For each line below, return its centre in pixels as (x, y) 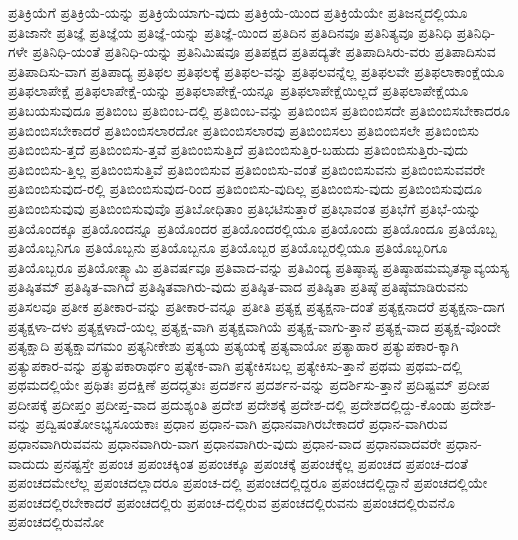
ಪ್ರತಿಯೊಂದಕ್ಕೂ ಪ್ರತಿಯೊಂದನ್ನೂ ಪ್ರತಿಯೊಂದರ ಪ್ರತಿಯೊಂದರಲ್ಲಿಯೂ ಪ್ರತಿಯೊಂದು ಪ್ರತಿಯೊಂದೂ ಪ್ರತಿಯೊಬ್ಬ (252, 227)
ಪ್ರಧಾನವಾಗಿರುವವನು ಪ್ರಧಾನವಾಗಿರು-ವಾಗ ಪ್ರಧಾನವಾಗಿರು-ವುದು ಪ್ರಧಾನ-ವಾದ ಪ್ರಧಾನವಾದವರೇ (225, 443)
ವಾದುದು (28, 462)
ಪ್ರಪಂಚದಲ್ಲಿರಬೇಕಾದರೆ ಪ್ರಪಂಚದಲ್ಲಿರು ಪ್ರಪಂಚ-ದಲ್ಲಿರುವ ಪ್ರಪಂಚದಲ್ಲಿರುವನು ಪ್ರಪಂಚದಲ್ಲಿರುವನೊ (231, 501)
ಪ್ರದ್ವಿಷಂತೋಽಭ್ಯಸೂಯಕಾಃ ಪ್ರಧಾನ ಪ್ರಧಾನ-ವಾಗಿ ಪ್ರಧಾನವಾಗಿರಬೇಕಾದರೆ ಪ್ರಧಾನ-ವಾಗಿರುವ (241, 423)
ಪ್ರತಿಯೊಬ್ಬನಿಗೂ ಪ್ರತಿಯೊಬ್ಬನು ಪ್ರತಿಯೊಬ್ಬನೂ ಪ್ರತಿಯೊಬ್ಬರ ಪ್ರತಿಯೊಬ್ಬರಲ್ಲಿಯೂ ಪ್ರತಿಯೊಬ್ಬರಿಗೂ (228, 247)
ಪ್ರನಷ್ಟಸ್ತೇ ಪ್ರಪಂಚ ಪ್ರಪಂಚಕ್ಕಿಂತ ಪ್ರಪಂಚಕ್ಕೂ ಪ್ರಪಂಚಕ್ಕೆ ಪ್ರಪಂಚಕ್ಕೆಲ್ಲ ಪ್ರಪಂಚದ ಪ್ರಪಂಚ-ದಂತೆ (261, 462)
